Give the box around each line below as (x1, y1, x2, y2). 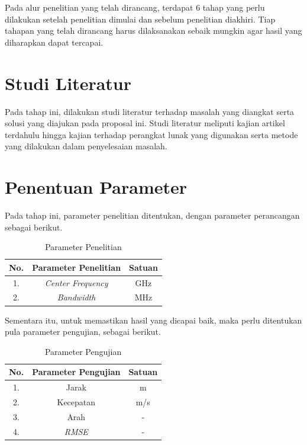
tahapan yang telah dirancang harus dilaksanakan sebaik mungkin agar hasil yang (5, 24, 302, 37)
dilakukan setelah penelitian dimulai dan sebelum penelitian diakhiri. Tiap (5, 12, 276, 25)
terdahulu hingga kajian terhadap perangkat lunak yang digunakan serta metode (5, 128, 298, 140)
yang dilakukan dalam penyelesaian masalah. (5, 140, 167, 152)
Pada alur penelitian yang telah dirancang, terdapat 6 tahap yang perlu (5, 1, 265, 13)
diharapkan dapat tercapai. (5, 36, 104, 48)
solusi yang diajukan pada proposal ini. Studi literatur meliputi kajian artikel (5, 117, 285, 129)
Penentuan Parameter (5, 175, 188, 199)
